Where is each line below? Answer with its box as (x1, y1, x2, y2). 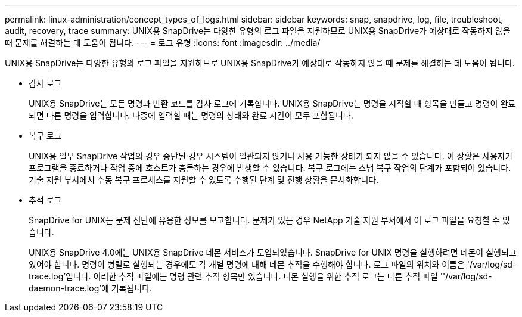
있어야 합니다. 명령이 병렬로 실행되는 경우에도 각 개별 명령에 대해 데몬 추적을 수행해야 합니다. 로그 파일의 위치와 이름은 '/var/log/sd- (29, 259, 517, 269)
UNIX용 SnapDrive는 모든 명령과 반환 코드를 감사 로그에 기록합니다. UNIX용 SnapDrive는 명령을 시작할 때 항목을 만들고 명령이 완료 (29, 98, 516, 108)
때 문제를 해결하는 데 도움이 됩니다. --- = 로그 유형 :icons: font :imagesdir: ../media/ (5, 38, 321, 48)
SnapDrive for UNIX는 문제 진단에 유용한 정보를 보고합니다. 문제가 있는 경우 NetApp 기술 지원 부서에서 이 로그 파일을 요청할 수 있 (29, 215, 510, 225)
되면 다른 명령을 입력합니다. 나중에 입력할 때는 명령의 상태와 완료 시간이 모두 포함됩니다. (29, 110, 353, 120)
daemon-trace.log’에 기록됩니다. (29, 283, 153, 293)
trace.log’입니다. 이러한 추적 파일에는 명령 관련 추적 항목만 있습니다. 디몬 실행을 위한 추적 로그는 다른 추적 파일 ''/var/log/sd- (29, 271, 492, 281)
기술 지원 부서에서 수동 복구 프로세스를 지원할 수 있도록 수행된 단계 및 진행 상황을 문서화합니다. (29, 175, 379, 185)
